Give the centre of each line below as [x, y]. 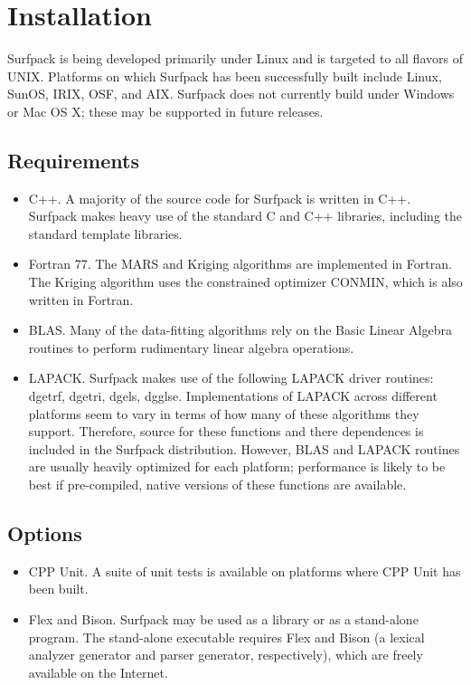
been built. [58, 589]
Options [45, 533]
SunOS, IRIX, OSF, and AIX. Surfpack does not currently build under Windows [231, 94]
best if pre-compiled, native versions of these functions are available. [217, 485]
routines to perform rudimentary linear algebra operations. [191, 347]
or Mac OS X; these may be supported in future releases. [165, 111]
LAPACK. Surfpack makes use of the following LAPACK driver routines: [231, 378]
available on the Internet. [98, 672]
